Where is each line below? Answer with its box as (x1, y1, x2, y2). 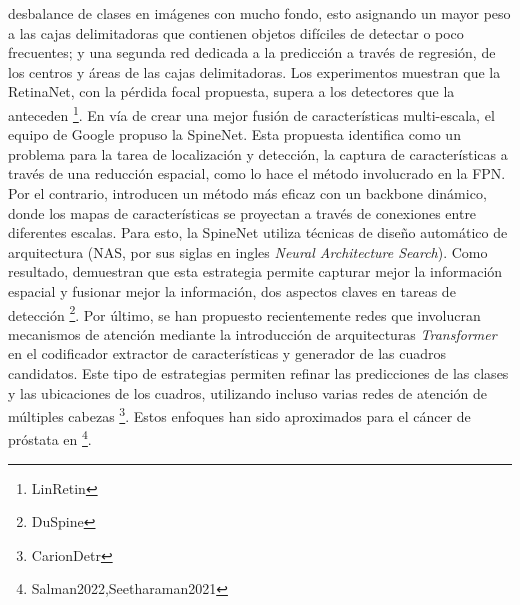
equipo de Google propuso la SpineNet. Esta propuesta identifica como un (8, 124, 461, 145)
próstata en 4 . (8, 426, 92, 450)
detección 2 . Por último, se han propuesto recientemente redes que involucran (8, 301, 481, 325)
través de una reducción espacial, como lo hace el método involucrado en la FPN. (8, 163, 506, 184)
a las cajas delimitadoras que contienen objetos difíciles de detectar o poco (8, 22, 464, 43)
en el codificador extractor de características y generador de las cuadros (8, 343, 447, 364)
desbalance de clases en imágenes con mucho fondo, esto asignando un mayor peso (8, 3, 511, 23)
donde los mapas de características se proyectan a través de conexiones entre (8, 202, 477, 223)
